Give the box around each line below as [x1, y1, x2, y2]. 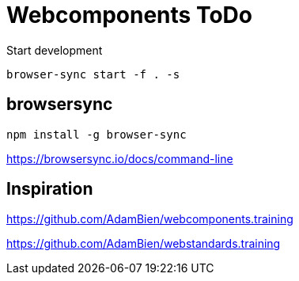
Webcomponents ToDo [6, 2, 252, 28]
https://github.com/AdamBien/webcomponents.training [6, 212, 293, 226]
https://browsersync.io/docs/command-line [6, 151, 233, 165]
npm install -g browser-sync [6, 127, 187, 141]
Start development [6, 43, 103, 57]
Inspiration [6, 179, 93, 199]
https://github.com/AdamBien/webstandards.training [6, 237, 281, 251]
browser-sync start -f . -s [6, 67, 180, 81]
